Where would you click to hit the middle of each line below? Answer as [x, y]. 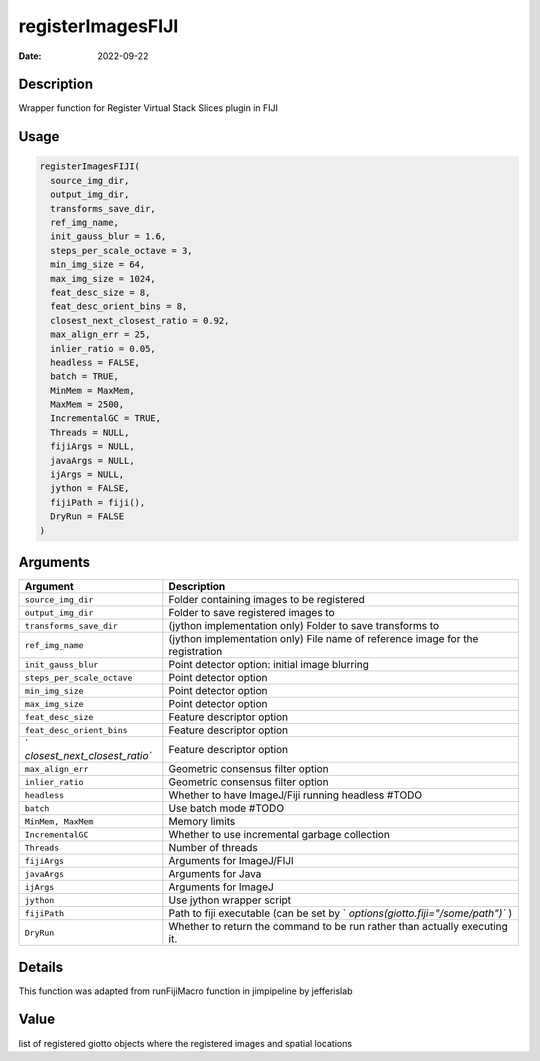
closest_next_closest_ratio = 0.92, [140, 320]
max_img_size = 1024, [103, 278]
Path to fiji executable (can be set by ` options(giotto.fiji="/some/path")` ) [340, 913]
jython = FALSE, [90, 488]
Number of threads [213, 848]
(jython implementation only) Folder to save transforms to [304, 626]
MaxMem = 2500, [87, 404]
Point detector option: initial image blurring [269, 665]
